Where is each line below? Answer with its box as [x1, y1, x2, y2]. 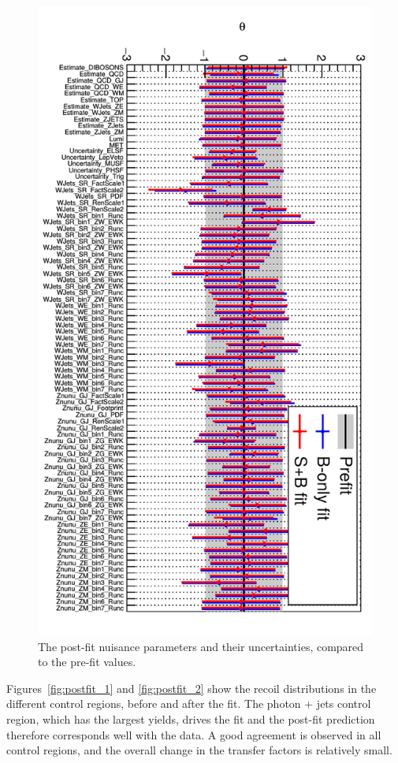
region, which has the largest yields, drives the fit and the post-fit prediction [6, 711, 375, 728]
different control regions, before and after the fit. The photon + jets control [6, 695, 371, 712]
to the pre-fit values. [38, 653, 136, 670]
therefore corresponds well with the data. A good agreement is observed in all [6, 726, 381, 743]
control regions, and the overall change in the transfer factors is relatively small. [6, 742, 392, 758]
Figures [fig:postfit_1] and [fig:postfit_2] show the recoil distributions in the [6, 679, 377, 696]
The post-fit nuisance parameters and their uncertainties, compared [38, 638, 364, 654]
